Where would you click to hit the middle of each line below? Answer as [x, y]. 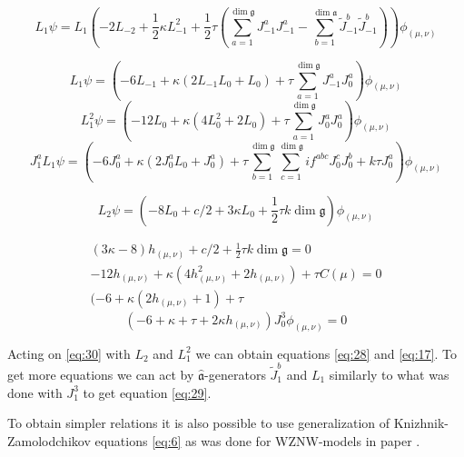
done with [35, 392]
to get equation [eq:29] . [147, 392]
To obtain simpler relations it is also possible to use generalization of [199, 423]
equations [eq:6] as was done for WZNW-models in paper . [257, 440]
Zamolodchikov [49, 440]
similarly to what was [389, 374]
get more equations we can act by [101, 374]
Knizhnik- [421, 423]
